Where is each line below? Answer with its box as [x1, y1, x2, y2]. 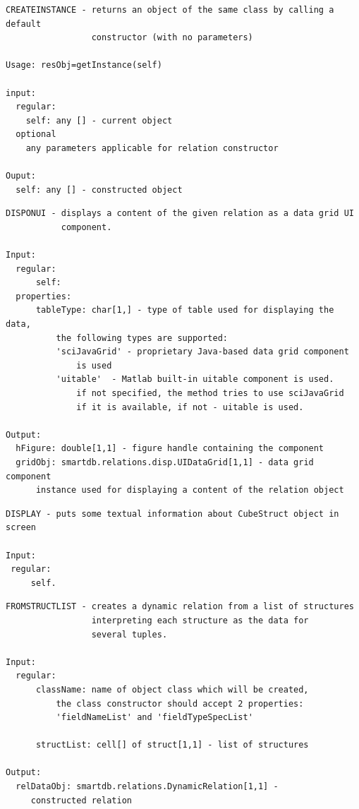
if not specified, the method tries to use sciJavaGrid [76, 388, 344, 399]
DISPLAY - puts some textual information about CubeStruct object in [6, 508, 339, 519]
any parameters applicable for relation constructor [25, 143, 279, 153]
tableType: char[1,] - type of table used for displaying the [35, 305, 334, 316]
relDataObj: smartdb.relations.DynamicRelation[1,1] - [16, 781, 279, 792]
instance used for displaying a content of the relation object [35, 485, 344, 496]
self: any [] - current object [25, 115, 173, 126]
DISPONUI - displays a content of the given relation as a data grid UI [6, 208, 354, 219]
